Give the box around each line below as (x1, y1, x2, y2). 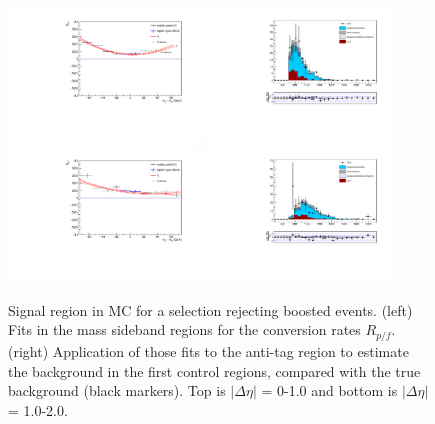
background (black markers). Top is (8, 380, 226, 401)
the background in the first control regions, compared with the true (8, 360, 421, 381)
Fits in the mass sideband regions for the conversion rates (8, 319, 361, 340)
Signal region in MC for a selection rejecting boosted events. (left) (8, 299, 413, 320)
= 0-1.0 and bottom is (261, 380, 398, 401)
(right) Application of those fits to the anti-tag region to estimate (8, 340, 409, 361)
